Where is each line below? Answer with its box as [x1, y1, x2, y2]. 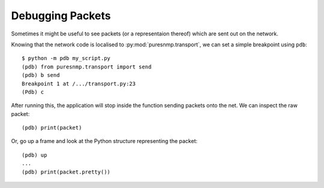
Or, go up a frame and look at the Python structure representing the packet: [11, 138, 198, 145]
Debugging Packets [11, 9, 111, 22]
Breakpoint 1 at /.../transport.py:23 [22, 80, 136, 87]
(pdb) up [22, 151, 47, 159]
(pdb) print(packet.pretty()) [22, 168, 111, 175]
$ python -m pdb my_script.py [22, 55, 111, 62]
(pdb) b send [22, 72, 60, 79]
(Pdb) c [22, 88, 44, 96]
